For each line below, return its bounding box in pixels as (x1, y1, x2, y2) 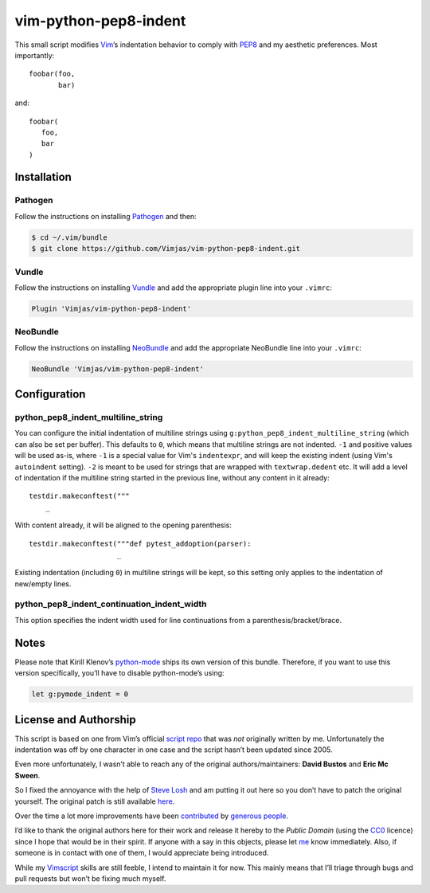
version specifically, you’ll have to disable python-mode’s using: (14, 668, 225, 678)
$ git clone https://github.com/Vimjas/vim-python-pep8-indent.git (31, 244, 301, 253)
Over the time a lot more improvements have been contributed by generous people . (14, 811, 288, 821)
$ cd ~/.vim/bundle (31, 233, 107, 242)
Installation (14, 170, 72, 184)
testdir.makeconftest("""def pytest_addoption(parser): (29, 539, 252, 548)
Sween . (14, 770, 41, 780)
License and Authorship (14, 713, 136, 727)
